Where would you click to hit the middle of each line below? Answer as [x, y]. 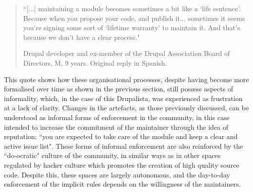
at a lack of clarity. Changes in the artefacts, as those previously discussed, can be [126, 108]
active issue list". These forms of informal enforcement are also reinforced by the [124, 146]
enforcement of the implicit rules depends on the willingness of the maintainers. [122, 184]
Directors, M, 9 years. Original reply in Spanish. [95, 62]
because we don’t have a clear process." [81, 37]
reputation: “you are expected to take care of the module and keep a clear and [121, 136]
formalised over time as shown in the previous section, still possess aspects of [119, 89]
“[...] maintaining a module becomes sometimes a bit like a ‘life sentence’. [132, 8]
